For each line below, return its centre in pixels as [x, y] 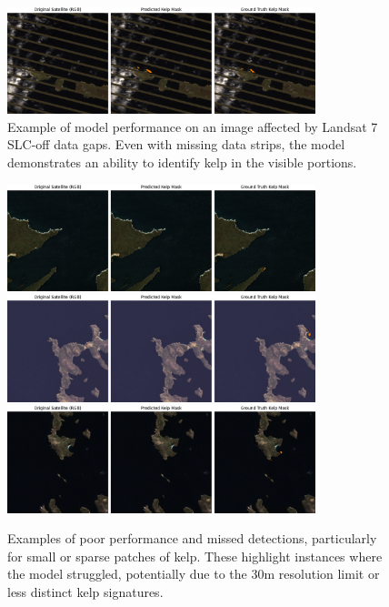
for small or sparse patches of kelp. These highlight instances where [195, 556]
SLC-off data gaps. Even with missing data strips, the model [176, 144]
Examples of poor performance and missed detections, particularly [192, 538]
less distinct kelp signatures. [85, 591]
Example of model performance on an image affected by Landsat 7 [193, 126]
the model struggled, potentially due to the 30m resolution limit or [194, 574]
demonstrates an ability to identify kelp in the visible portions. [182, 162]
